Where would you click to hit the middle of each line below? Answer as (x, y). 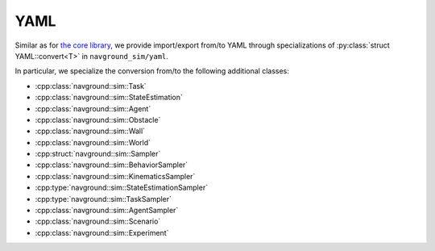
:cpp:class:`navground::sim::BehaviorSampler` (112, 165)
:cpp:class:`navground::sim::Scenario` (98, 221)
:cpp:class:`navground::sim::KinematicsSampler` (115, 176)
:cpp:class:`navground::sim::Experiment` (102, 232)
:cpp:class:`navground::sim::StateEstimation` (109, 98)
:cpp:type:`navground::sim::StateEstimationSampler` (122, 188)
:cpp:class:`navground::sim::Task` (91, 86)
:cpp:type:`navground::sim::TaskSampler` (104, 199)
